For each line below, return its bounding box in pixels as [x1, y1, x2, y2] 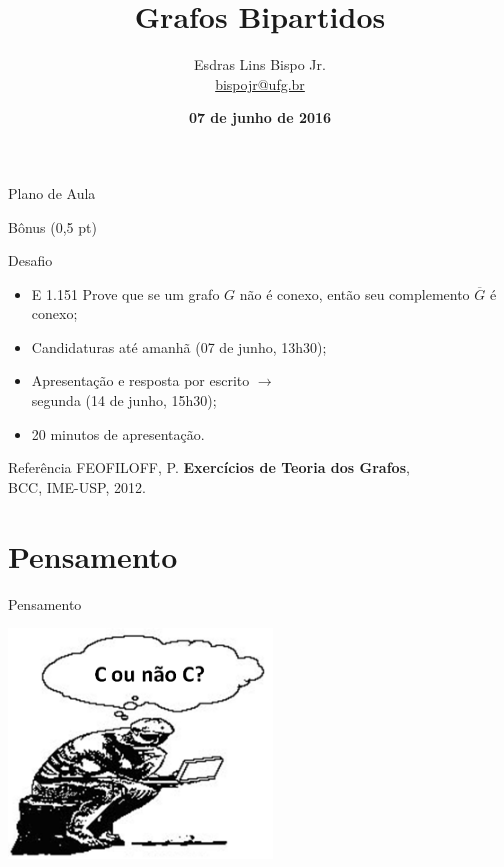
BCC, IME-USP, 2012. [8, 476, 146, 497]
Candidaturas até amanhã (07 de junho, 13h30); [31, 336, 327, 357]
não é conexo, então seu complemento [239, 283, 470, 304]
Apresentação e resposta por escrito [31, 370, 250, 391]
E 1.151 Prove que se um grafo [31, 283, 220, 304]
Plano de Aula [8, 182, 96, 203]
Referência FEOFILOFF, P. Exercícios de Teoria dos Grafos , [8, 457, 410, 478]
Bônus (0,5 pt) [8, 216, 97, 237]
